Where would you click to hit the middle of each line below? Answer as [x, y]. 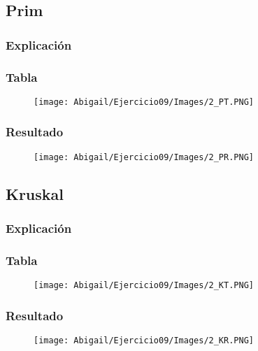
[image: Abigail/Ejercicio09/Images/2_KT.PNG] [144, 286]
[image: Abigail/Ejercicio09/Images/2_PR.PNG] [144, 157]
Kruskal [35, 193]
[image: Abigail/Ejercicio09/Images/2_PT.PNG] [144, 102]
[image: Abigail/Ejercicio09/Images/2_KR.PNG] [144, 341]
